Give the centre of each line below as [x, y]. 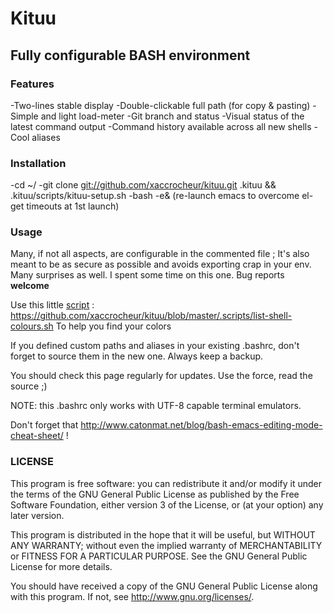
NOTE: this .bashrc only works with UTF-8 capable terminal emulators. [156, 406]
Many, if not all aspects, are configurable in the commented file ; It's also [160, 254]
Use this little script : [52, 305]
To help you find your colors [113, 326]
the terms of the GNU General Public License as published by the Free [155, 494]
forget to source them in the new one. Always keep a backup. [137, 356]
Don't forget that [44, 425]
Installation [38, 163]
